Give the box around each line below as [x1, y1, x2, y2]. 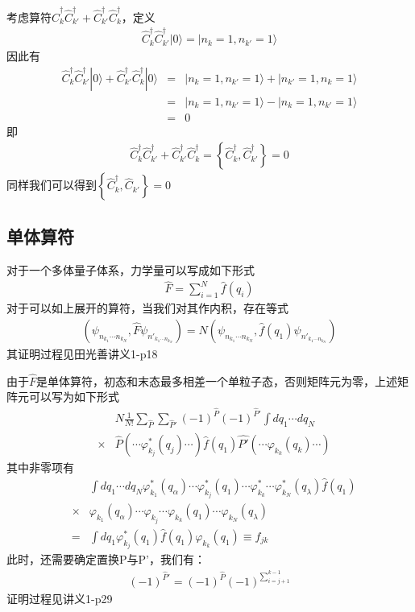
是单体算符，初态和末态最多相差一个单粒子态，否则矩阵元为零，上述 [36, 372, 398, 389]
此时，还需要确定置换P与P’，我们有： [6, 551, 205, 568]
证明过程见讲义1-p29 [6, 590, 113, 607]
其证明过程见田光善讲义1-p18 [6, 345, 158, 362]
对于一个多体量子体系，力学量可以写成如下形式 [6, 261, 255, 278]
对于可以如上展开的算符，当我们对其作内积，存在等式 [6, 300, 288, 316]
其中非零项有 [6, 458, 74, 475]
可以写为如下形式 [28, 388, 119, 405]
